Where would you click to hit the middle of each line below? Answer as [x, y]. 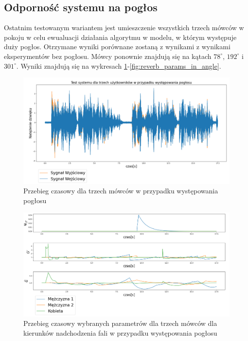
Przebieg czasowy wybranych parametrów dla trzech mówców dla [120, 323]
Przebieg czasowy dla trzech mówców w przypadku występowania [121, 191]
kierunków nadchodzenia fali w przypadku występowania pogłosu [120, 333]
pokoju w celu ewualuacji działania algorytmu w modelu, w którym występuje [120, 37]
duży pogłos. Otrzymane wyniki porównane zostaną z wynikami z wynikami [117, 47]
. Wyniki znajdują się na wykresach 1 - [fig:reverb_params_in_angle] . [119, 66]
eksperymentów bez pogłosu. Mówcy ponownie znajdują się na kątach [108, 56]
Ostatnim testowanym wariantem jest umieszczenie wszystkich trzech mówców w [124, 28]
